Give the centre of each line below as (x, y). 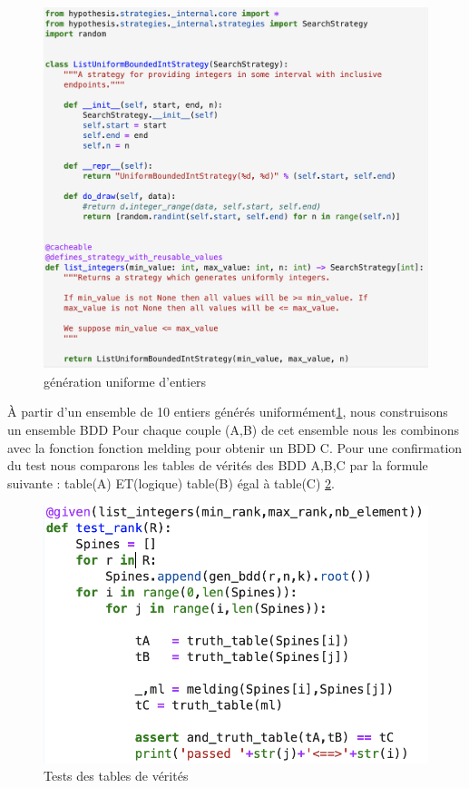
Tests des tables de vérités (116, 776)
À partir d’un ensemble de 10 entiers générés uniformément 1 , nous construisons (228, 412)
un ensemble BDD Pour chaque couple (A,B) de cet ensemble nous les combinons (233, 430)
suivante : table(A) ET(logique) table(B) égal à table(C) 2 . (171, 483)
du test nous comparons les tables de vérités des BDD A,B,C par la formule (218, 465)
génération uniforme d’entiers (125, 381)
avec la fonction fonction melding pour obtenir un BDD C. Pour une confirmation (235, 447)
